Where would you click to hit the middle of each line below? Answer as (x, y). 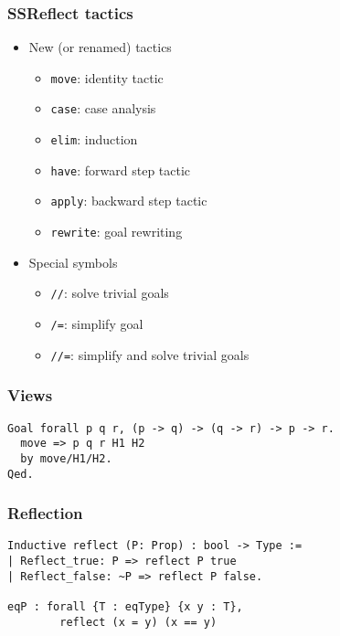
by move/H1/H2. (66, 458)
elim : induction (94, 139)
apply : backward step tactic (129, 201)
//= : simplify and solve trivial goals (150, 354)
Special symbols (73, 262)
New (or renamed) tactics (100, 47)
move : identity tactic (107, 77)
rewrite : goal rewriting (117, 232)
